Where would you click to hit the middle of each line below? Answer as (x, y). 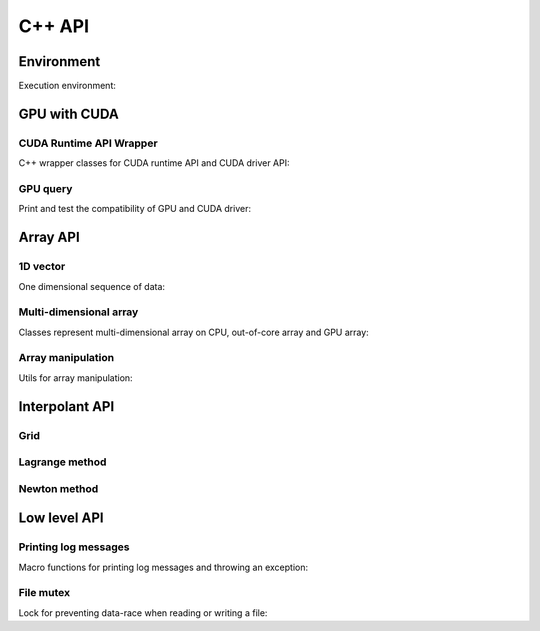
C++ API (54, 26)
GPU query (45, 188)
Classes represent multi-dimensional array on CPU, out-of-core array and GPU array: (193, 332)
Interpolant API (66, 406)
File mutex (44, 593)
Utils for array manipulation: (76, 377)
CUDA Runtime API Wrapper (88, 143)
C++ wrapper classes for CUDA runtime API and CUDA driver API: (154, 163)
